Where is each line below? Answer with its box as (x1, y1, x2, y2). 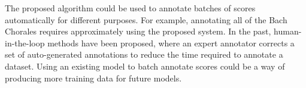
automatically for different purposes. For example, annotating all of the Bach (5, 13, 287, 26)
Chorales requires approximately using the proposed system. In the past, (5, 25, 271, 37)
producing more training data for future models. (5, 71, 182, 84)
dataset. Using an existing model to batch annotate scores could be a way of (5, 59, 285, 72)
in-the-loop (5, 36, 45, 49)
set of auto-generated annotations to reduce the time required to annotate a (5, 48, 283, 61)
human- (274, 25, 302, 37)
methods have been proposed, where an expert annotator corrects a (47, 36, 295, 49)
